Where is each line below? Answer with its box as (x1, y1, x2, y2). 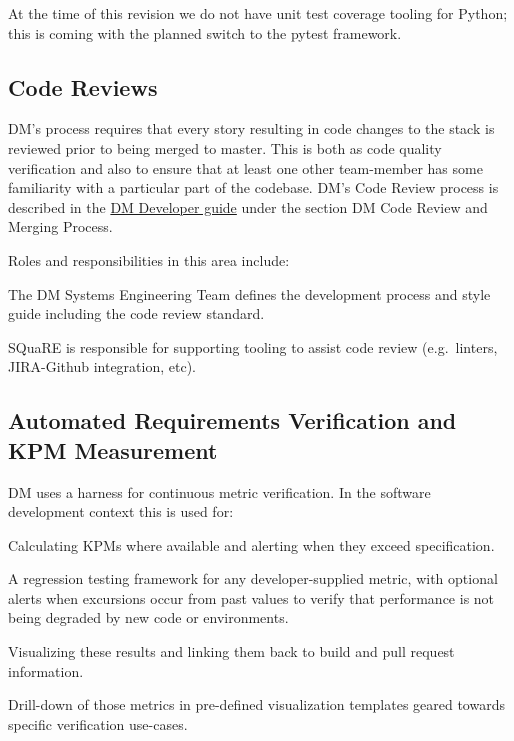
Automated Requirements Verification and (8, 405, 457, 436)
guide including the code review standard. (8, 303, 265, 324)
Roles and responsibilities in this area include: (8, 249, 290, 270)
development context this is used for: (8, 501, 234, 522)
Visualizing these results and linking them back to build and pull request (8, 641, 455, 662)
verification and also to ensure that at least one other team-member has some (8, 157, 483, 178)
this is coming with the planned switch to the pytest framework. (8, 22, 402, 43)
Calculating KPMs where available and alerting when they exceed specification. (8, 534, 495, 555)
